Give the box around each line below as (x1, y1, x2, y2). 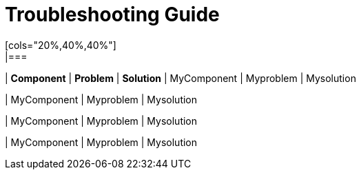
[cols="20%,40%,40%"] (5, 39, 116, 51)
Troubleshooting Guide (5, 3, 220, 26)
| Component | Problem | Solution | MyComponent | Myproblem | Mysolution (5, 72, 356, 84)
